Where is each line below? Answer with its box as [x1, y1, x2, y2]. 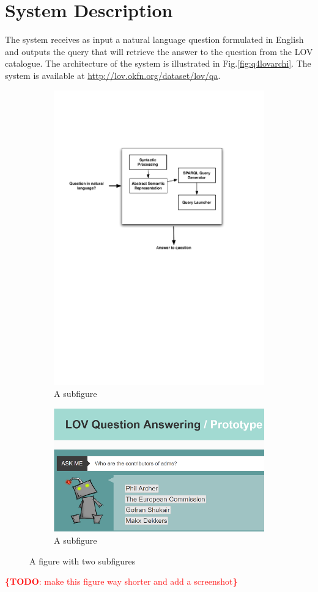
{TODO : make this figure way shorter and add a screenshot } [5, 575, 238, 588]
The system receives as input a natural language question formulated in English [5, 33, 304, 46]
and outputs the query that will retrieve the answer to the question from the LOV [5, 45, 313, 57]
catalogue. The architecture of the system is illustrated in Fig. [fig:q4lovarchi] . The [5, 57, 311, 70]
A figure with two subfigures [29, 554, 136, 567]
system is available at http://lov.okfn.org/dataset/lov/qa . [5, 68, 221, 81]
